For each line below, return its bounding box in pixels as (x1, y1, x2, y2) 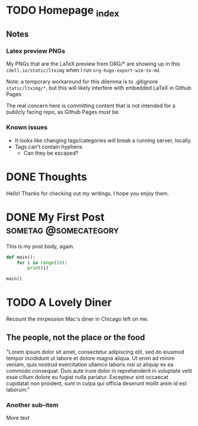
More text (6, 414, 30, 421)
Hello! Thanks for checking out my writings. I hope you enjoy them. (6, 190, 170, 197)
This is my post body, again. (6, 242, 75, 249)
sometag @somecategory (6, 223, 119, 236)
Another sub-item (6, 401, 59, 409)
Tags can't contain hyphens (14, 143, 83, 150)
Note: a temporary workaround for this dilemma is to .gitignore (6, 78, 158, 85)
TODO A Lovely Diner (6, 296, 112, 309)
